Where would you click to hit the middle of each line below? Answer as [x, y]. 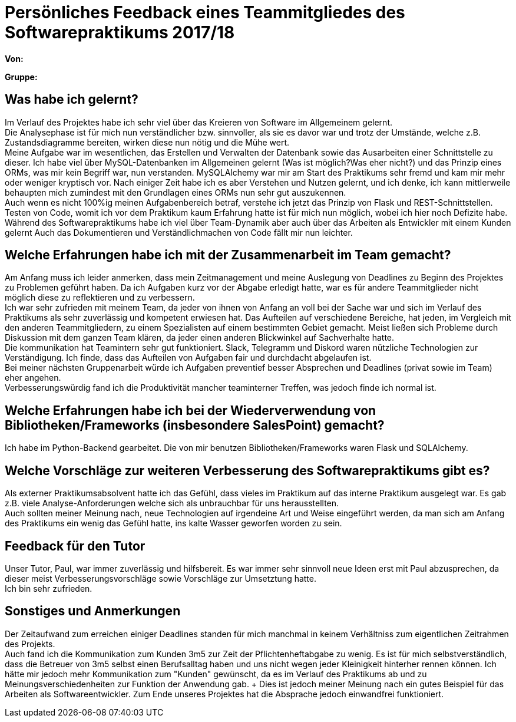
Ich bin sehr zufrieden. [49, 588]
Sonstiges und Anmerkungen [93, 611]
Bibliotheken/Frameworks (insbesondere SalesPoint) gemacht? [195, 425]
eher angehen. [33, 378]
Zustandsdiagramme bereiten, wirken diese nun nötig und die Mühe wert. [147, 142]
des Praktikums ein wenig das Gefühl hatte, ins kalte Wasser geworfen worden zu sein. [173, 523]
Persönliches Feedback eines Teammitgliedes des [205, 12]
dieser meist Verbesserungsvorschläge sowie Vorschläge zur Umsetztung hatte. [161, 578]
